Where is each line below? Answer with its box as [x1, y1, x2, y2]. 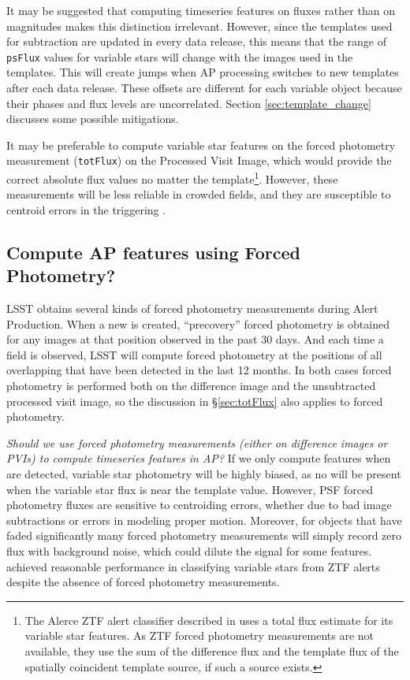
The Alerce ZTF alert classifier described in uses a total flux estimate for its [24, 611, 393, 628]
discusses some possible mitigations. [6, 110, 179, 127]
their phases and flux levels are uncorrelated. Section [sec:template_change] [6, 95, 371, 111]
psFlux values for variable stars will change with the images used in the [6, 48, 353, 65]
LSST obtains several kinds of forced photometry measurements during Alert [6, 300, 378, 317]
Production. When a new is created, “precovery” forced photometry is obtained [6, 315, 389, 332]
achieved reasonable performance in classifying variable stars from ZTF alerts [6, 558, 380, 574]
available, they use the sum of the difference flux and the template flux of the [24, 642, 399, 659]
